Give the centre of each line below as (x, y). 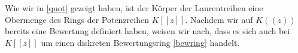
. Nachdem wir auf (219, 19)
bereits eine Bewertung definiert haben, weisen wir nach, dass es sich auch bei (148, 31)
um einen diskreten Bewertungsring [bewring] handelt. (140, 42)
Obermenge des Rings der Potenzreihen (77, 19)
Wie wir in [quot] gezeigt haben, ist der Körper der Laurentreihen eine (134, 8)
